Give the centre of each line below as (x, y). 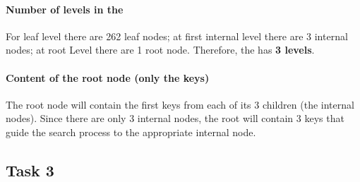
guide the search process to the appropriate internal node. (131, 132)
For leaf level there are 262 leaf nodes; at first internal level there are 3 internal (177, 36)
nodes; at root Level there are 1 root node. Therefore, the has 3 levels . (160, 50)
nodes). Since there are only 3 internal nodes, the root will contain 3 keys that (175, 118)
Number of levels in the (65, 9)
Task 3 (30, 170)
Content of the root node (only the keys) (108, 77)
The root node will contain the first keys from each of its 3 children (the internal (180, 104)
